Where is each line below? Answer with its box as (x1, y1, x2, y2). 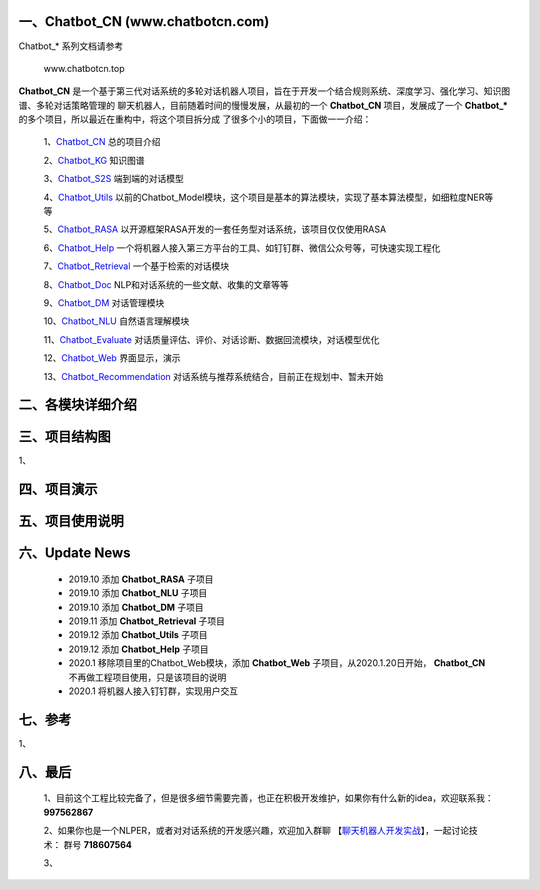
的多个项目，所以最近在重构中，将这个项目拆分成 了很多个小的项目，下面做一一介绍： (18, 113, 372, 125)
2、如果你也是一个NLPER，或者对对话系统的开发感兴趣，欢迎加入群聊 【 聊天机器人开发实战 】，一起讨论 (43, 825, 470, 837)
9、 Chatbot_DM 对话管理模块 (43, 296, 165, 309)
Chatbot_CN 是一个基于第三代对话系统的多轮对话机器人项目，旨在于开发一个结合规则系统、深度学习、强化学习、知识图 (18, 85, 510, 97)
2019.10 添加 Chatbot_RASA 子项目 (68, 573, 214, 585)
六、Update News (18, 545, 131, 562)
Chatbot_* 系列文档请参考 (18, 40, 124, 52)
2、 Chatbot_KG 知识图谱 (43, 154, 145, 166)
